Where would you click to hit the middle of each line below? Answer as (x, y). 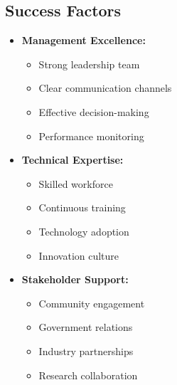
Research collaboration (88, 375)
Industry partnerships (86, 350)
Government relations (86, 327)
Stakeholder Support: (75, 279)
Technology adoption (84, 231)
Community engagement (92, 303)
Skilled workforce (76, 183)
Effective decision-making (94, 111)
